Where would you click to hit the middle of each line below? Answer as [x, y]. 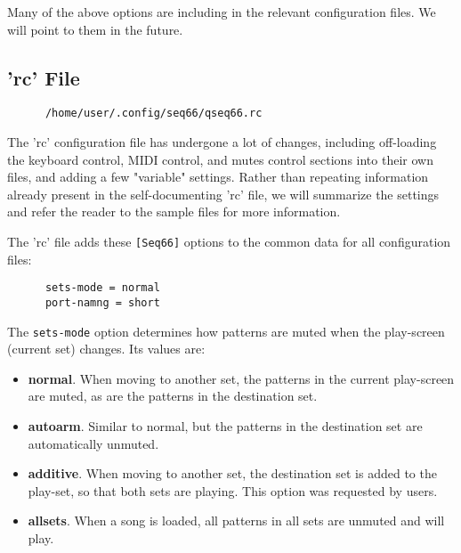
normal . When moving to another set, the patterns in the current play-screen [241, 378]
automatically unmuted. [93, 443]
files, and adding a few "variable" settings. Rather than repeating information [218, 177]
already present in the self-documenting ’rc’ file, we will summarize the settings [223, 194]
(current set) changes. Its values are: [106, 349]
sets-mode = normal [102, 288]
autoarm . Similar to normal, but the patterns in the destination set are [225, 426]
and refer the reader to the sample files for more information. [174, 211]
